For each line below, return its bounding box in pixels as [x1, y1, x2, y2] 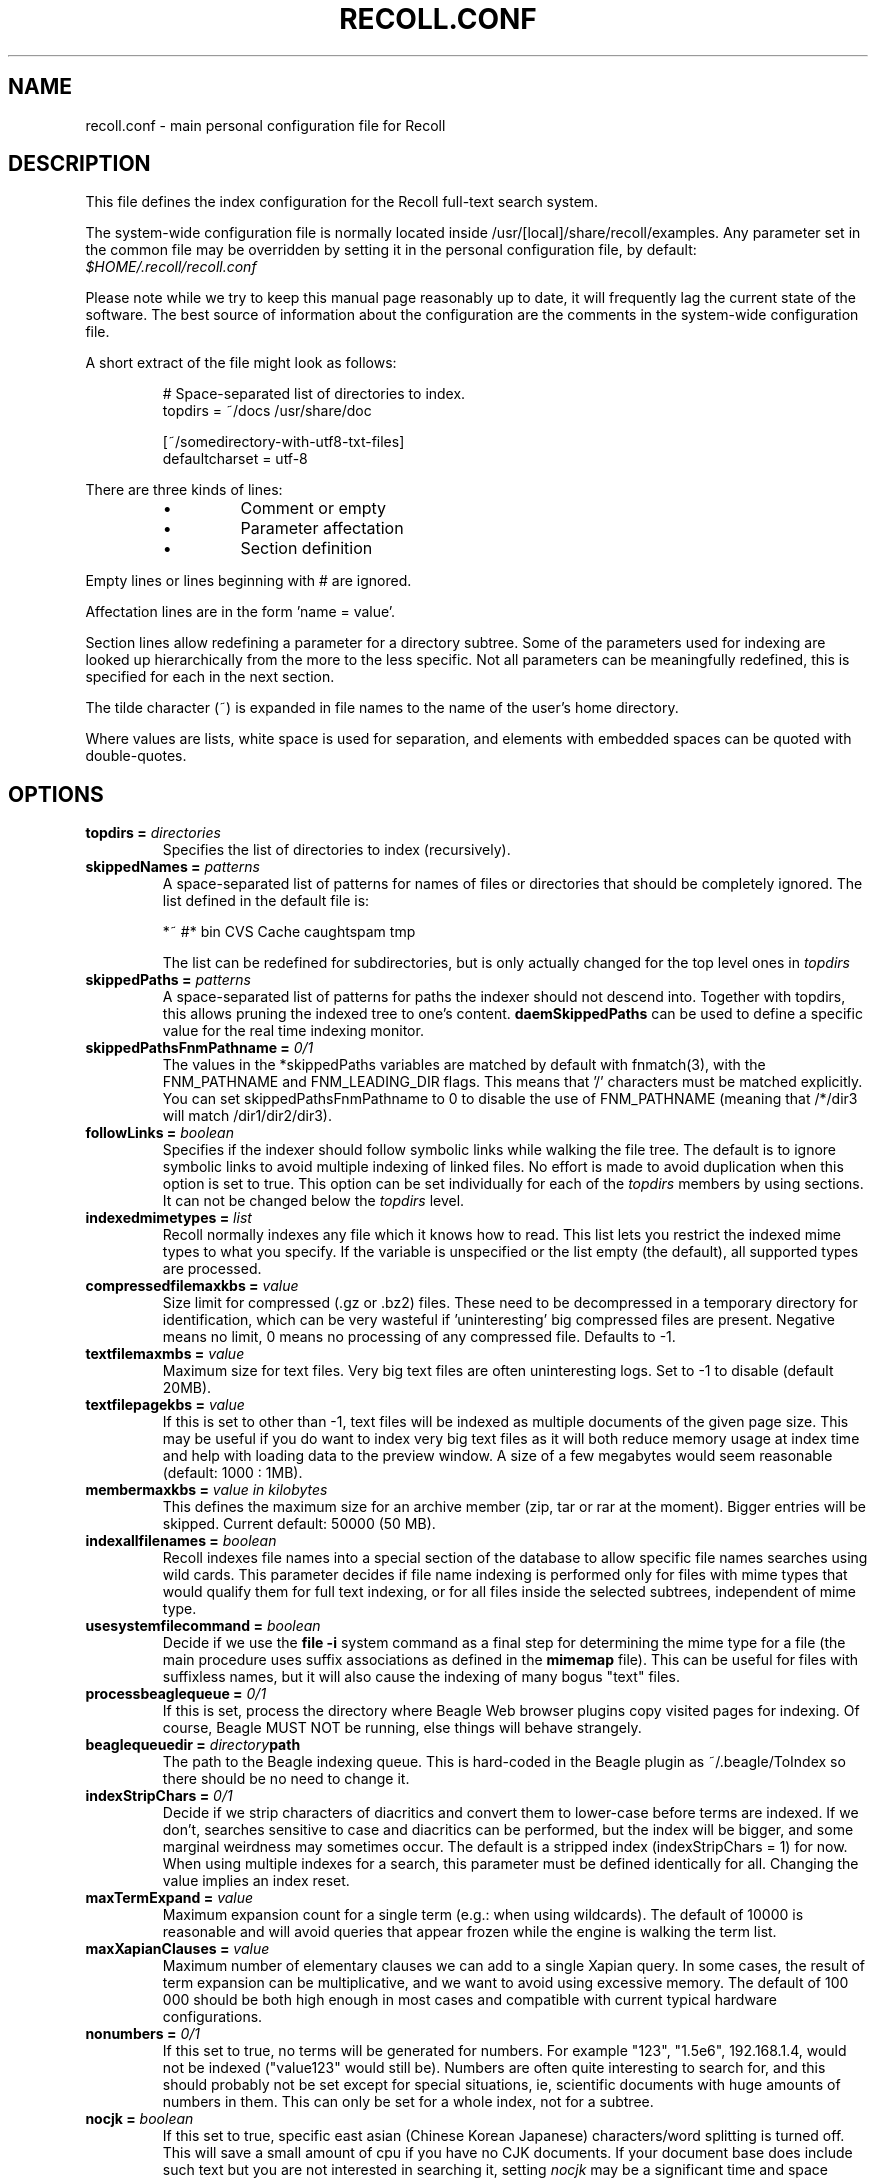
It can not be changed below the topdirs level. [162, 1192, 465, 1210]
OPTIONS [8, 781, 104, 807]
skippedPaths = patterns [85, 971, 251, 989]
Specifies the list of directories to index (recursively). [162, 841, 511, 859]
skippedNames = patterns [85, 858, 260, 876]
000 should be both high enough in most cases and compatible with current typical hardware [162, 1991, 777, 2009]
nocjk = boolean [85, 2110, 194, 2128]
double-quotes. [85, 747, 187, 765]
